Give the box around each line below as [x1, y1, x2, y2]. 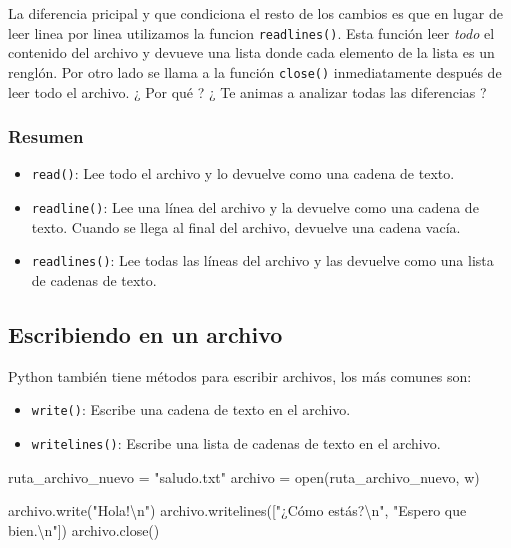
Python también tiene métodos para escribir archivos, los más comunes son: [8, 365, 472, 386]
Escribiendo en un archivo [8, 318, 283, 349]
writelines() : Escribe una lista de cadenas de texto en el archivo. [31, 432, 441, 453]
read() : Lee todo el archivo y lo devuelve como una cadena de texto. [31, 163, 455, 184]
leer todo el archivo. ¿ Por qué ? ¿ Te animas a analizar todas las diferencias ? [8, 81, 487, 102]
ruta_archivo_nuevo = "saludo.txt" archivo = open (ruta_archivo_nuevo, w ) [8, 466, 480, 487]
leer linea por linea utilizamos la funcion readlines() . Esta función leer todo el [8, 22, 495, 43]
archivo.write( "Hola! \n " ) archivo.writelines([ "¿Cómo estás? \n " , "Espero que [8, 500, 467, 521]
